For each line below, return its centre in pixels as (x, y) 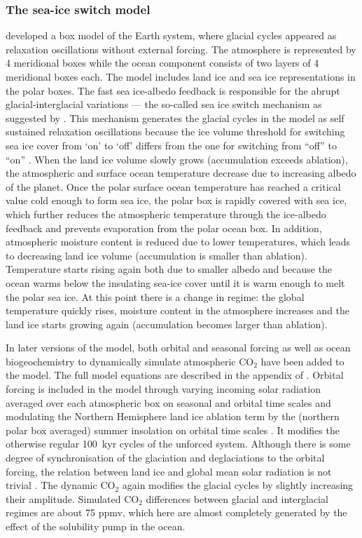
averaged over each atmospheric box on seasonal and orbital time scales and (168, 402)
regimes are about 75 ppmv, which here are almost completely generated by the (176, 512)
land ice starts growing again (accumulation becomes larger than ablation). (167, 324)
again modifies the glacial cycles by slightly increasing (238, 485)
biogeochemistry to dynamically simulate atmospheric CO (130, 361)
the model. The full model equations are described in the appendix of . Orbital (175, 375)
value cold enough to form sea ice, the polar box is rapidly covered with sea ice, (176, 200)
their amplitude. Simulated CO (72, 498)
